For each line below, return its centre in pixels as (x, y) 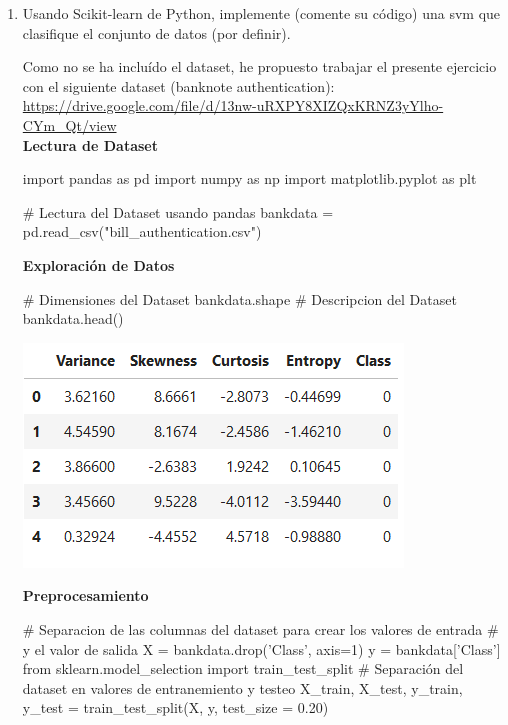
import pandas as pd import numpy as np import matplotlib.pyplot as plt (249, 178)
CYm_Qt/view (69, 124)
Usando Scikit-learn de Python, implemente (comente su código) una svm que (261, 13)
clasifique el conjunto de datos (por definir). (156, 32)
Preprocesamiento (85, 595)
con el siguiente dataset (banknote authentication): (178, 85)
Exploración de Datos (98, 264)
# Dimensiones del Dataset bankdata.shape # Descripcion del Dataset (239, 298)
